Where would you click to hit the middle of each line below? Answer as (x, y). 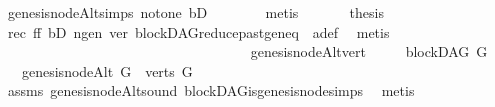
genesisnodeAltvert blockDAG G (369, 51)
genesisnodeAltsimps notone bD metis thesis (195, 12)
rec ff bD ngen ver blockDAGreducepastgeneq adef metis (198, 31)
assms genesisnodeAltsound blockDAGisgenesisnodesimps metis (211, 90)
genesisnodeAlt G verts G (107, 70)
